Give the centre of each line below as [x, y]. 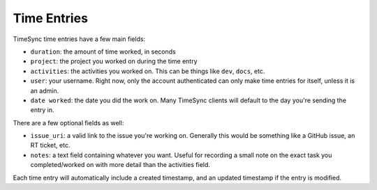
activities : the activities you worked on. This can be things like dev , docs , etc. [148, 71]
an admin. [45, 90]
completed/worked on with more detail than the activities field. [120, 165]
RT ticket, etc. [50, 145]
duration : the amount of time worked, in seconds [103, 52]
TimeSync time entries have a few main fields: [79, 39]
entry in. [43, 110]
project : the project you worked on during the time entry [114, 61]
